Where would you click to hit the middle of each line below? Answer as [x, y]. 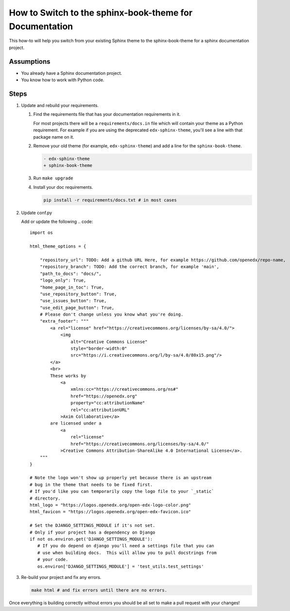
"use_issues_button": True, [73, 301]
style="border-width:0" [99, 349]
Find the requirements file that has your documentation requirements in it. [107, 114]
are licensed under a [76, 423]
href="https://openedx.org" [104, 396]
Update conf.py [37, 213]
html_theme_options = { [58, 246]
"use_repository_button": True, [78, 294]
